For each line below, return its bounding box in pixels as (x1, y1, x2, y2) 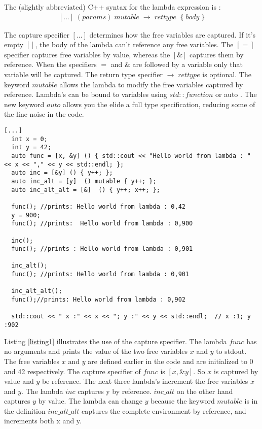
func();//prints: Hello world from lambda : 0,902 (11, 296, 185, 304)
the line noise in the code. (4, 109, 84, 119)
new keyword (4, 98, 45, 109)
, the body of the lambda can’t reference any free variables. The (35, 39, 234, 50)
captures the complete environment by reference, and (81, 405, 246, 416)
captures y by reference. (78, 385, 152, 396)
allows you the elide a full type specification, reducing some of (62, 98, 255, 109)
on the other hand (176, 385, 233, 396)
